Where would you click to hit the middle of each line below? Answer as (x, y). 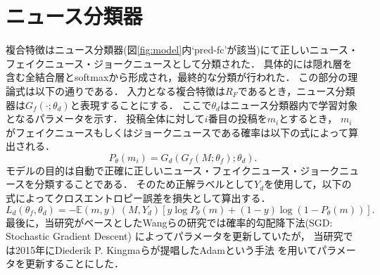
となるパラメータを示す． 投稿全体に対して (105, 119)
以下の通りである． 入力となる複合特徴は (130, 90)
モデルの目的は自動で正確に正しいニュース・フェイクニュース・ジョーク (173, 170)
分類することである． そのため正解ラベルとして (144, 184)
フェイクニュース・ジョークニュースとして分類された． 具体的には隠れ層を (179, 63)
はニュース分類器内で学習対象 (289, 104)
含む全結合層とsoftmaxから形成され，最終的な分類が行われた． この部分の (177, 77)
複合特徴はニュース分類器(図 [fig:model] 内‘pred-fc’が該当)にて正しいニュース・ (182, 50)
